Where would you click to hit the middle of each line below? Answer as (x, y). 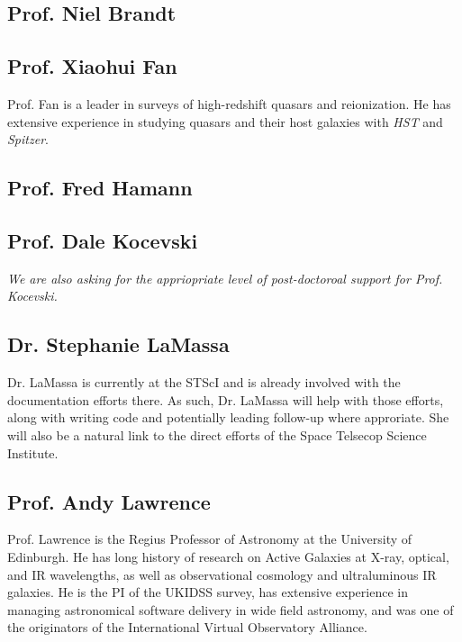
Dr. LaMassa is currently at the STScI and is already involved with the (204, 382)
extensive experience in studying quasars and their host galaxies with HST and (225, 121)
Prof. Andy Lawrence (109, 501)
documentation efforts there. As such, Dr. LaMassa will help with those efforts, (226, 399)
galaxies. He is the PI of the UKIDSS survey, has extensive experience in (208, 592)
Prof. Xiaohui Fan (92, 66)
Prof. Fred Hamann (100, 188)
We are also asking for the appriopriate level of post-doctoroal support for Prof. (225, 278)
